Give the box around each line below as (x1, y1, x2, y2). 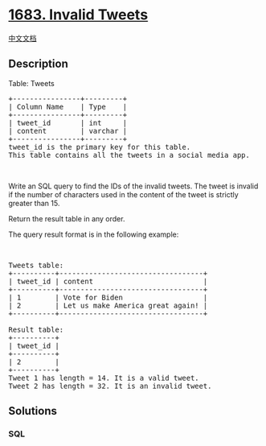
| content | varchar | (8, 126, 128, 135)
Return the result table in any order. (8, 213, 125, 223)
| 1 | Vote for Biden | (8, 292, 208, 302)
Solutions (8, 404, 58, 418)
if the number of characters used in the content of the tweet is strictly (8, 189, 239, 199)
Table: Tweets (8, 78, 55, 88)
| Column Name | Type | (8, 102, 128, 111)
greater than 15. (8, 198, 60, 208)
